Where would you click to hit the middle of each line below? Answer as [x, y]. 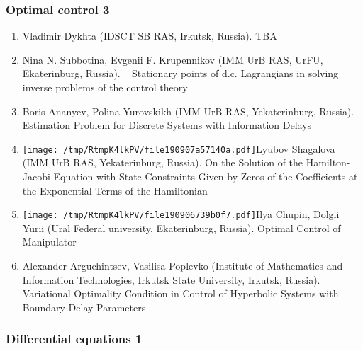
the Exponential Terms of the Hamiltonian [115, 190]
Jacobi [36, 177]
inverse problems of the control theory [105, 87]
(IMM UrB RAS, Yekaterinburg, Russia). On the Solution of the [163, 162]
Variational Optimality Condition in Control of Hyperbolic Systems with [180, 293]
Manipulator [49, 242]
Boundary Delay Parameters [84, 307]
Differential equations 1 [74, 339]
